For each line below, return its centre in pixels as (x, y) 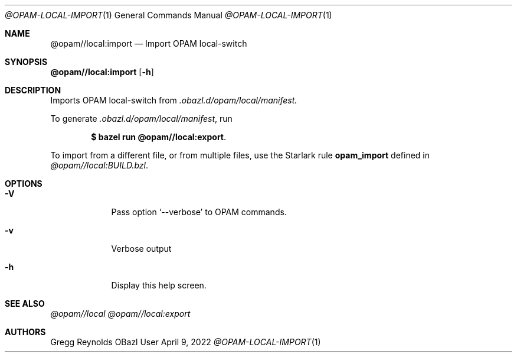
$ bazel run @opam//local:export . (159, 137)
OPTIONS (24, 184)
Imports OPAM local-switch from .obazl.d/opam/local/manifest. (174, 100)
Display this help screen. (159, 285)
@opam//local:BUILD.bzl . (99, 165)
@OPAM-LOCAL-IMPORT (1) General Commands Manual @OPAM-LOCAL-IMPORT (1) (168, 15)
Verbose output (141, 249)
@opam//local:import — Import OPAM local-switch (149, 43)
